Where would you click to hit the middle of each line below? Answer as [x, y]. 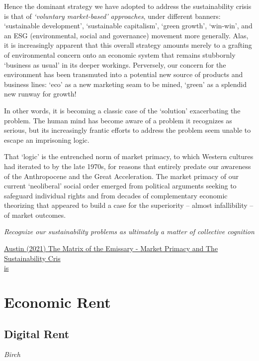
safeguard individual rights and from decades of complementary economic [116, 195]
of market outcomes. [35, 215]
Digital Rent [37, 333]
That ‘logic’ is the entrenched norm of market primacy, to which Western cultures [129, 156]
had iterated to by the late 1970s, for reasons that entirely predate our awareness [128, 166]
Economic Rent [57, 302]
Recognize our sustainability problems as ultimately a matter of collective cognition [129, 231]
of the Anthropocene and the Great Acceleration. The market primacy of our [122, 176]
